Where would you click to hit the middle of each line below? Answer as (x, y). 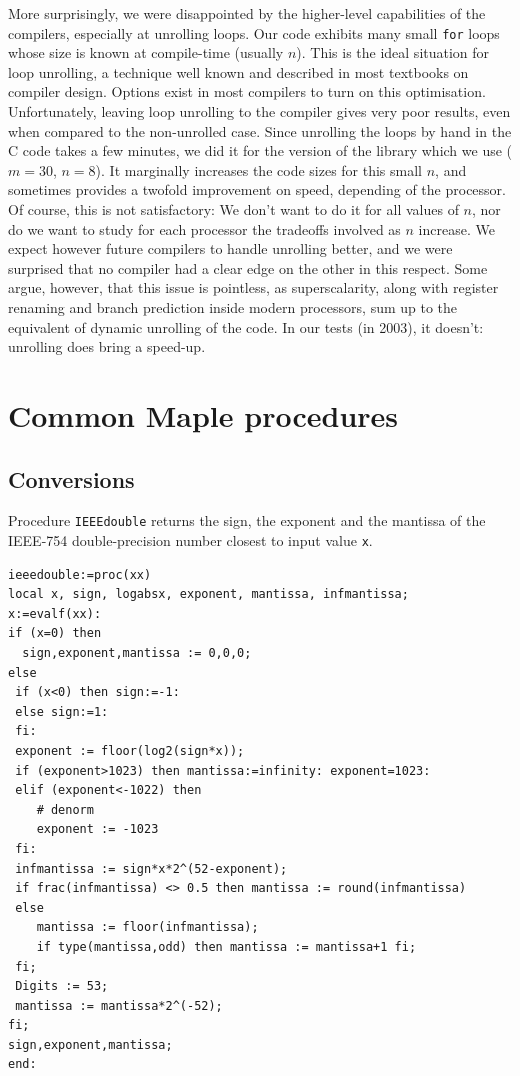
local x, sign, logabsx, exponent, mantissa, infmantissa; (208, 594)
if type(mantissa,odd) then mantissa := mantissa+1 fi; (226, 946)
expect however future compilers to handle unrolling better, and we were (230, 248)
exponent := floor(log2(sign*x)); (130, 750)
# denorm (65, 809)
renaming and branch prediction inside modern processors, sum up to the (233, 306)
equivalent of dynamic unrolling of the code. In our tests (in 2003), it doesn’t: (246, 326)
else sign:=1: (62, 711)
